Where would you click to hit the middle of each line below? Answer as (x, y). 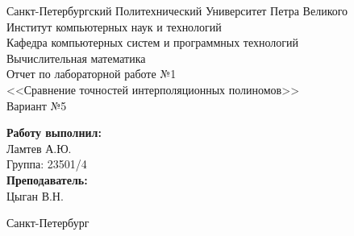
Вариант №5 (37, 105)
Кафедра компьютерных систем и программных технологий (153, 42)
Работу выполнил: (54, 132)
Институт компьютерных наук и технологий (114, 26)
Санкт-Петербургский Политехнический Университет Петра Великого (177, 10)
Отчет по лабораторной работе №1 (92, 74)
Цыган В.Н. (35, 195)
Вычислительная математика (76, 58)
